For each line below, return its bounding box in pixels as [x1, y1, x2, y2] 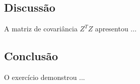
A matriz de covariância [4, 23, 78, 34]
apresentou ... [95, 23, 137, 34]
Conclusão [4, 48, 58, 64]
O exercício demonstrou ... [4, 72, 85, 82]
